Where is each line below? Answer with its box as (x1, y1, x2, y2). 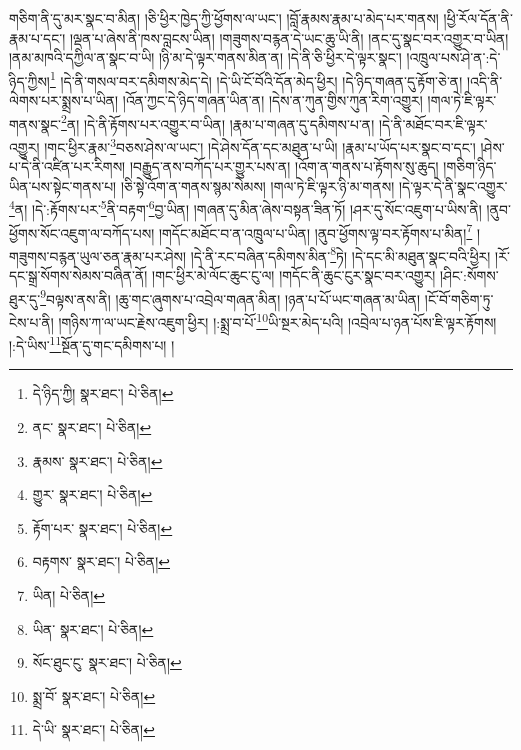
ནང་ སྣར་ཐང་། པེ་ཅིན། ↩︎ (32, 417, 152, 437)
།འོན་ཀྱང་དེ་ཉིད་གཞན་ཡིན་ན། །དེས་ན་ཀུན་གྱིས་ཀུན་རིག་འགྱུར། (122, 90, 423, 111)
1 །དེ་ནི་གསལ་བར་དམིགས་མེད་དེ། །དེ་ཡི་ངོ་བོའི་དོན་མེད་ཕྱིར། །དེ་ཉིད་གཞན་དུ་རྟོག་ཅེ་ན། (49, 67, 463, 91)
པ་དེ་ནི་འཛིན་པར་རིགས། (9, 156, 126, 177)
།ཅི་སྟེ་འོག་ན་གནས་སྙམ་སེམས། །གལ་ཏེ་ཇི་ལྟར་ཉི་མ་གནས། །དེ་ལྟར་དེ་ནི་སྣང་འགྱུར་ (120, 175, 508, 196)
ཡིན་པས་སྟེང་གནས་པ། (9, 175, 117, 196)
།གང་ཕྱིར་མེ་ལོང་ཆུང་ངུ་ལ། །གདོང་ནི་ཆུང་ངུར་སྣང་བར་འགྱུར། (152, 265, 436, 286)
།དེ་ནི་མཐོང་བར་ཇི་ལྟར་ (378, 113, 488, 134)
